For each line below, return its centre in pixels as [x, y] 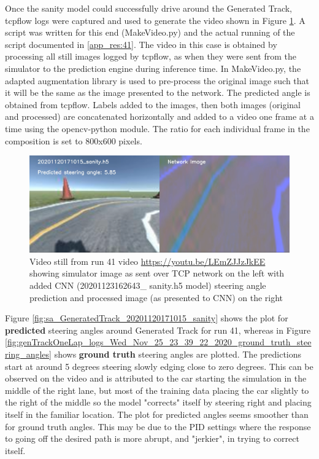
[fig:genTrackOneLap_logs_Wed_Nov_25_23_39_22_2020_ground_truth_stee [158, 342]
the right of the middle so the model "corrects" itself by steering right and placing [158, 402]
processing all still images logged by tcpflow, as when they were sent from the [151, 56]
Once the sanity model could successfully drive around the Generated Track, [149, 8]
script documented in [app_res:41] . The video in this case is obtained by [141, 44]
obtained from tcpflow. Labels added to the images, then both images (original [153, 104]
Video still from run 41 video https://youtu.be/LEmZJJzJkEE [148, 261]
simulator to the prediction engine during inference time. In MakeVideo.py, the [153, 68]
